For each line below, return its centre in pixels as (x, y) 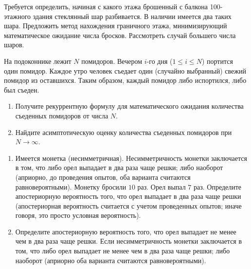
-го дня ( (160, 61)
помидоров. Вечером (112, 61)
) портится (217, 61)
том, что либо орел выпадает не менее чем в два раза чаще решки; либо (123, 251)
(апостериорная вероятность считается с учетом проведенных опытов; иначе (128, 205)
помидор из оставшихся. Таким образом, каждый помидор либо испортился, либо (125, 80)
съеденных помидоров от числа (62, 115)
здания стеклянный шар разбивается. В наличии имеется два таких (132, 16)
